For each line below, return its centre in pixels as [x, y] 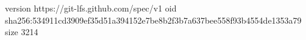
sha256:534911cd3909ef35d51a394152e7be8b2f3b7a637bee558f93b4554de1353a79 [153, 20]
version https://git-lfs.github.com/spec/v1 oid [91, 8]
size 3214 [22, 32]
